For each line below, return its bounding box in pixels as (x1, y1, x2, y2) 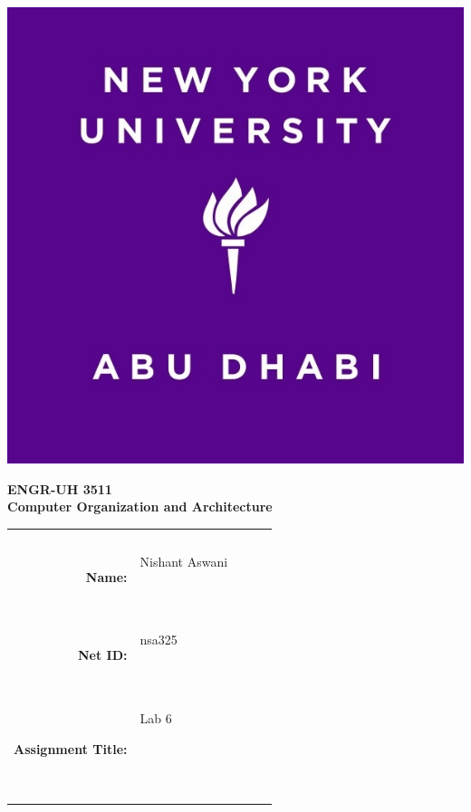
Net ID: (77, 645, 128, 664)
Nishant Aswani (139, 552, 228, 571)
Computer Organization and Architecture (7, 497, 273, 516)
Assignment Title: (14, 739, 128, 758)
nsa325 (139, 630, 178, 649)
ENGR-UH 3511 (7, 479, 112, 498)
